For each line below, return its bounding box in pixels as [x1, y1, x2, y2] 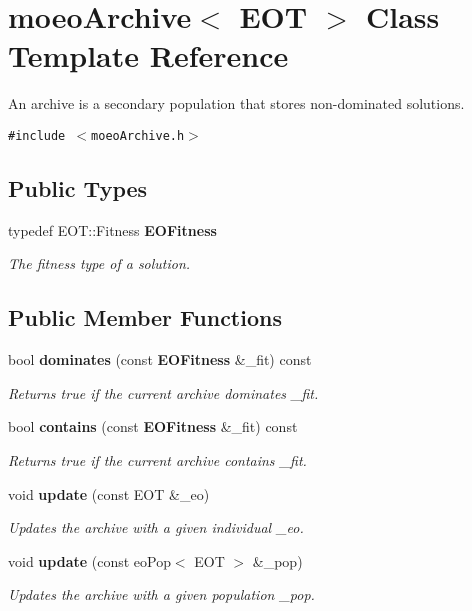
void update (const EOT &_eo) [8, 483, 210, 504]
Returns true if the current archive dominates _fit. [8, 382, 319, 403]
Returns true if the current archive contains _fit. [8, 449, 307, 470]
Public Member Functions [8, 302, 282, 333]
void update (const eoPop [8, 550, 171, 571]
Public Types [8, 172, 148, 203]
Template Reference [8, 35, 289, 76]
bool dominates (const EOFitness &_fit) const [8, 349, 312, 370]
